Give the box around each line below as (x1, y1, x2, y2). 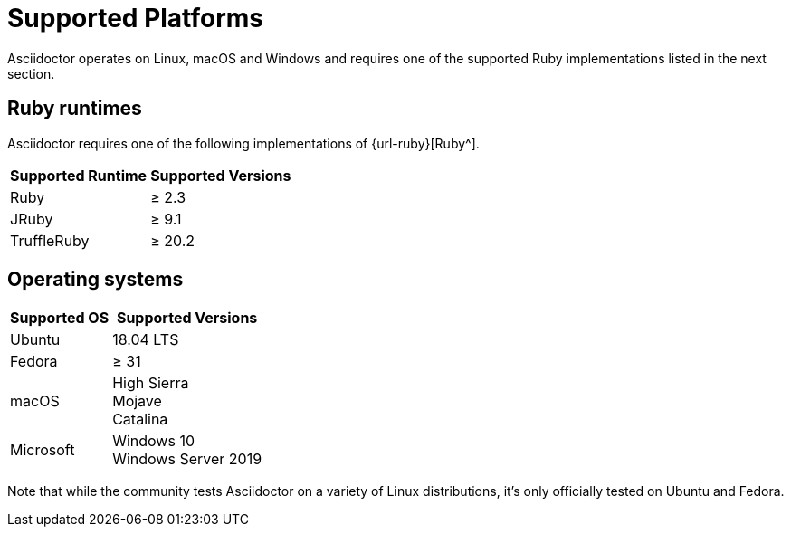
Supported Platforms (7, 3, 264, 33)
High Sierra (112, 374, 189, 393)
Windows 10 (112, 432, 195, 451)
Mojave (112, 392, 162, 411)
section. (7, 65, 55, 81)
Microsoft (10, 441, 75, 460)
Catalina (112, 410, 168, 429)
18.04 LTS (112, 330, 179, 349)
